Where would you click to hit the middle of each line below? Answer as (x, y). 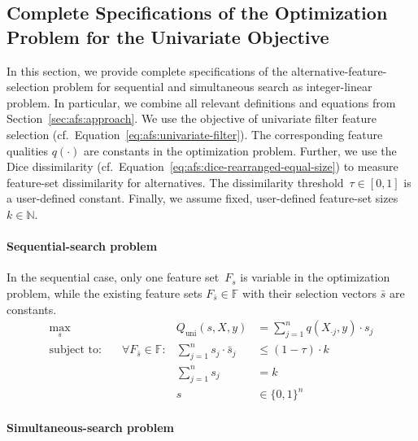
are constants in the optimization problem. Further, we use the (240, 150)
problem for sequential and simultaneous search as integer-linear (212, 87)
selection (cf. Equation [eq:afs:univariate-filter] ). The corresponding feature (195, 134)
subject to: (75, 350)
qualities (28, 150)
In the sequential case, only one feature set (113, 277)
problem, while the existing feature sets (104, 293)
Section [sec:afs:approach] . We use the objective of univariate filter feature (192, 118)
